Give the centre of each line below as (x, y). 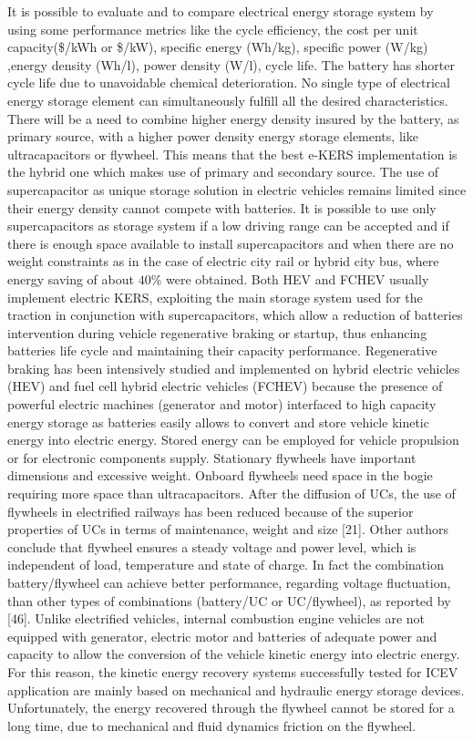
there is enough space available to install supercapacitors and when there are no (231, 243)
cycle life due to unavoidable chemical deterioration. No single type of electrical (229, 82)
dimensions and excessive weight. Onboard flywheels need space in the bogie (220, 475)
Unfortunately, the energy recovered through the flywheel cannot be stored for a (231, 708)
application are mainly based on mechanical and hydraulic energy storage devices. (236, 690)
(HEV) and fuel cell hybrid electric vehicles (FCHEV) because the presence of (225, 386)
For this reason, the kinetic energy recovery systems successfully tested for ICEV (233, 671)
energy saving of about (71, 278)
